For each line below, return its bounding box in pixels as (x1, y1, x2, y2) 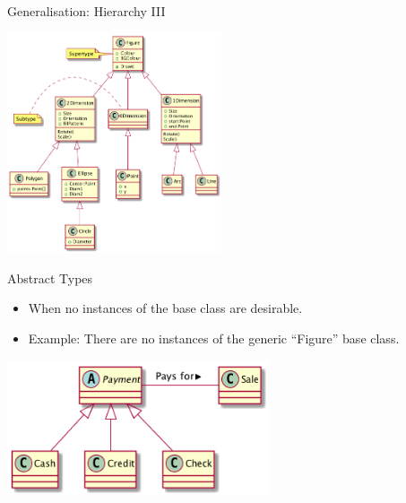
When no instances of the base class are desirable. (28, 299, 303, 317)
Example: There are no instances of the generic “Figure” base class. (28, 329, 400, 348)
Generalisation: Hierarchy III (7, 2, 166, 20)
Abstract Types (7, 268, 93, 287)
